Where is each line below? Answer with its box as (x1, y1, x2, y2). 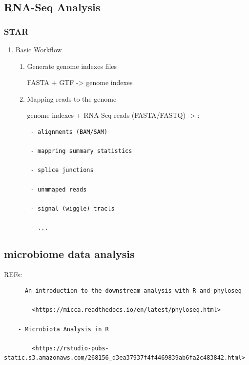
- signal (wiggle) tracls (30, 205, 115, 212)
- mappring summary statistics (30, 148, 132, 155)
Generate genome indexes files (27, 61, 117, 71)
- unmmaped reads (30, 186, 87, 193)
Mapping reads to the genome (27, 93, 117, 104)
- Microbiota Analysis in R (18, 325, 109, 333)
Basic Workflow (15, 44, 62, 54)
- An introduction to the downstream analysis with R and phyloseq (18, 287, 242, 295)
